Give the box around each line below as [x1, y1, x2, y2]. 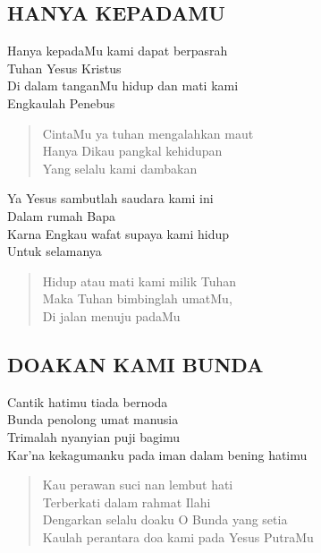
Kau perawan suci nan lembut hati [42, 475, 233, 494]
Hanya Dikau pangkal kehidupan [42, 141, 223, 160]
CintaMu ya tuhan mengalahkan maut [42, 123, 254, 142]
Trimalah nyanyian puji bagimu [7, 427, 180, 446]
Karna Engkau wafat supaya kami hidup [7, 224, 230, 242]
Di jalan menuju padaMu [42, 306, 181, 325]
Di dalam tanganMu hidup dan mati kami [7, 76, 239, 95]
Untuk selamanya [7, 242, 102, 260]
